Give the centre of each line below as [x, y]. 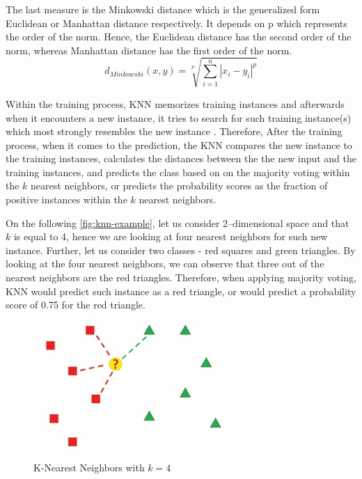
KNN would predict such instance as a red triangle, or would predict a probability [181, 291]
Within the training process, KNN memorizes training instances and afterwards [175, 103]
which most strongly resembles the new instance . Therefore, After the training [174, 131]
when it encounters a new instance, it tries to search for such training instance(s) [179, 117]
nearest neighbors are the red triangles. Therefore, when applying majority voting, [181, 277]
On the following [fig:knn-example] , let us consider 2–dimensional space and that [178, 222]
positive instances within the [66, 199]
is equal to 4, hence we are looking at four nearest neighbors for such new [171, 236]
